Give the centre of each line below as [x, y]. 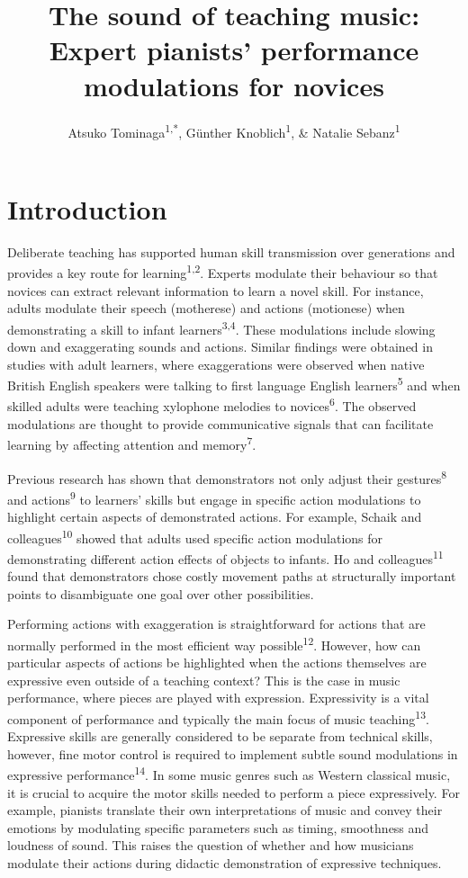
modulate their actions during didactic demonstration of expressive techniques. [225, 862]
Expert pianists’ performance [234, 50]
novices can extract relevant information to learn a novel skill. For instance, [216, 290]
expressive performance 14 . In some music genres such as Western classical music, [229, 773]
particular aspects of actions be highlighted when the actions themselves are [217, 663]
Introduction [87, 208]
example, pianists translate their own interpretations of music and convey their [225, 810]
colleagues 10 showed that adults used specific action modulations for [195, 536]
